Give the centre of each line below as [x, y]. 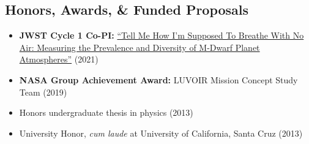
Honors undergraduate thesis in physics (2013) [106, 112]
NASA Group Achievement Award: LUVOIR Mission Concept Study [158, 79]
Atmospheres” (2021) [59, 59]
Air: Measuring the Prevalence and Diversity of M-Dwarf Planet [140, 47]
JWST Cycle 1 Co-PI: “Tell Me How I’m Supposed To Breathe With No [162, 35]
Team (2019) [43, 92]
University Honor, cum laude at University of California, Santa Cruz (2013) [161, 133]
